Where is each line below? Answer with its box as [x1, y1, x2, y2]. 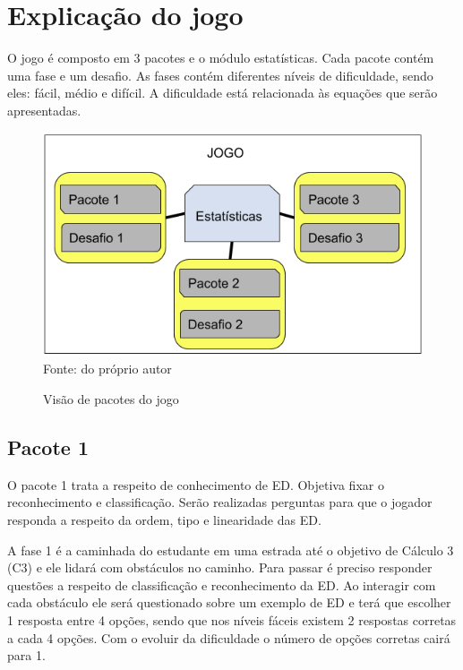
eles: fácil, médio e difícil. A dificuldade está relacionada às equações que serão [7, 83, 438, 102]
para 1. [7, 646, 46, 665]
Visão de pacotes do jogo [43, 389, 179, 408]
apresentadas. [7, 100, 81, 119]
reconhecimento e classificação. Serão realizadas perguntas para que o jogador [7, 493, 433, 511]
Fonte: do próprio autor [43, 359, 172, 378]
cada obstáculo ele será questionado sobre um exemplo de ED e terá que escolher [7, 593, 451, 612]
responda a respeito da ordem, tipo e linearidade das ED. [7, 510, 322, 528]
